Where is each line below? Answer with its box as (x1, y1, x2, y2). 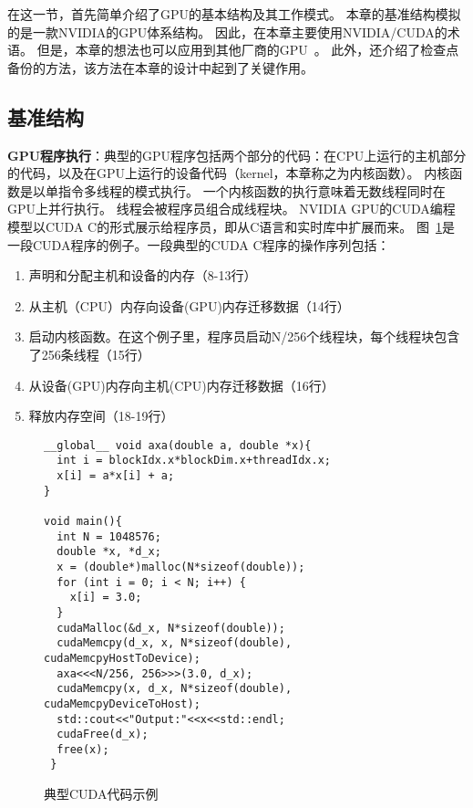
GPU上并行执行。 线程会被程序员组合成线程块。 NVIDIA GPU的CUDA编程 (7, 199, 456, 218)
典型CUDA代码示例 (44, 784, 159, 803)
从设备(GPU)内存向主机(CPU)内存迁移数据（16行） (28, 375, 334, 394)
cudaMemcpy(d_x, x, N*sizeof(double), (57, 636, 293, 650)
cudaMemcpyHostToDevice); (44, 651, 201, 665)
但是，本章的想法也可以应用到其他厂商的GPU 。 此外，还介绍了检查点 (36, 40, 459, 59)
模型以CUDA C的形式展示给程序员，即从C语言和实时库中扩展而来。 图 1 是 (7, 216, 455, 236)
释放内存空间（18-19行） (28, 406, 174, 425)
